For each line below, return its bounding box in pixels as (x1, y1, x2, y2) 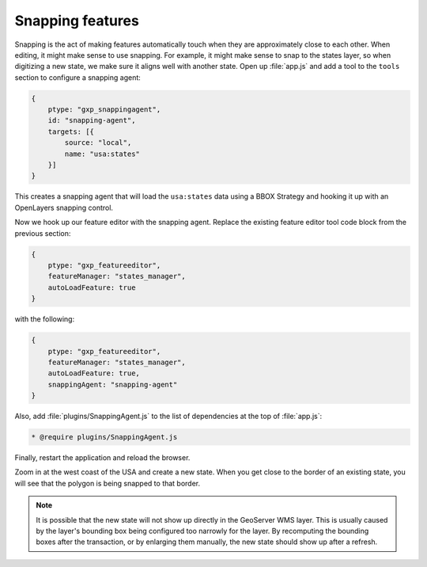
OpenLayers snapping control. (14, 203, 114, 212)
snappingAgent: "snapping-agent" (47, 380, 178, 389)
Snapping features (14, 12, 140, 29)
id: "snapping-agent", (47, 116, 136, 125)
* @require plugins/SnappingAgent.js (31, 432, 178, 442)
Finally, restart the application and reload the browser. (14, 453, 191, 462)
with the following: (14, 314, 75, 324)
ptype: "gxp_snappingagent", (47, 105, 161, 114)
